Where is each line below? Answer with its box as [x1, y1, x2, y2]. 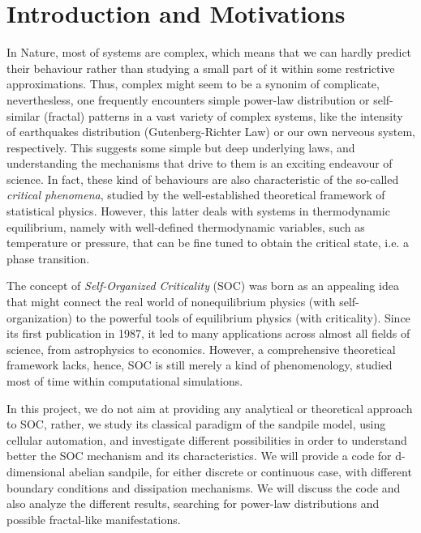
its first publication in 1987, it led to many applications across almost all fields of [6, 325, 410, 342]
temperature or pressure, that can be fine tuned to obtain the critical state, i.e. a [6, 234, 409, 251]
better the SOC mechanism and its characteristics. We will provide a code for [6, 447, 392, 464]
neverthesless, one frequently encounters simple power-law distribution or [6, 91, 370, 108]
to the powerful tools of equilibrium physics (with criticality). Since [75, 309, 410, 326]
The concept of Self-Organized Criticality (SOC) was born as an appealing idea [6, 277, 399, 294]
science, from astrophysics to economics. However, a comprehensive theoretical [6, 340, 396, 357]
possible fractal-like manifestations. [6, 510, 181, 527]
